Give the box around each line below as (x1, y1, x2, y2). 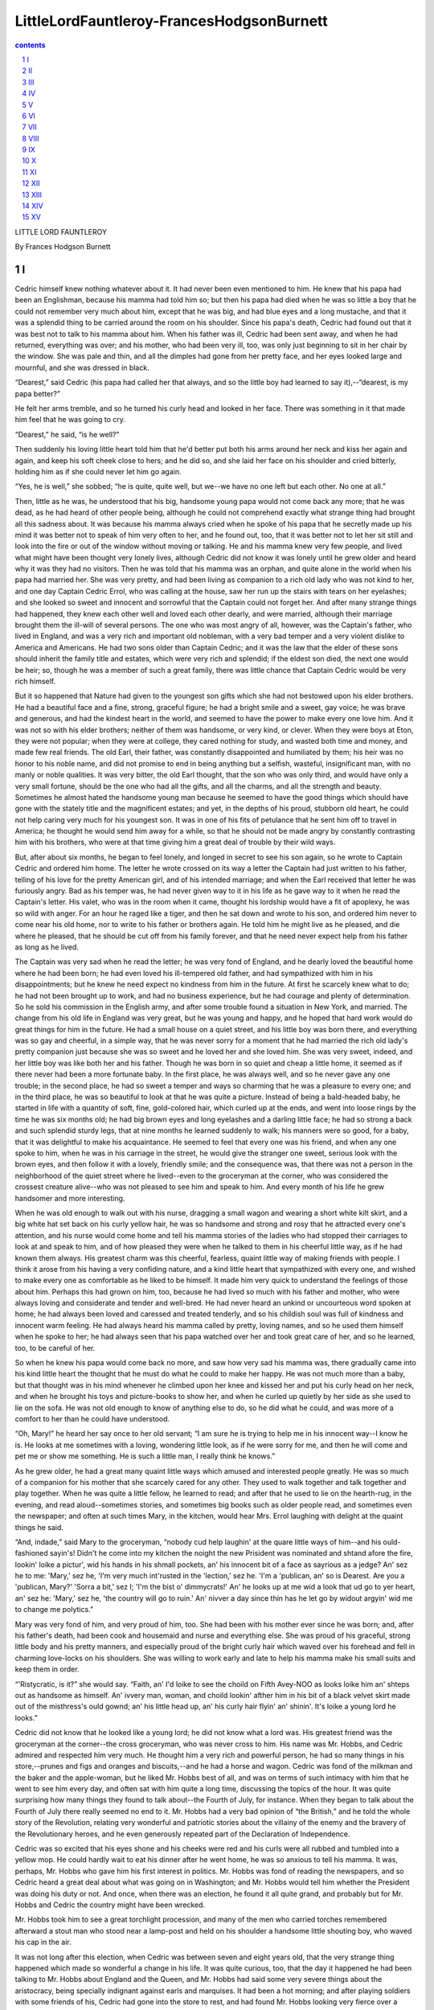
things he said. (14, 1522, 64, 1532)
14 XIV (22, 201, 43, 211)
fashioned (14, 1549, 48, 1558)
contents (14, 40, 46, 50)
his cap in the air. (14, 1938, 72, 1947)
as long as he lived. (14, 941, 80, 952)
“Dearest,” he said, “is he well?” (14, 429, 120, 439)
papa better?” (14, 388, 60, 398)
